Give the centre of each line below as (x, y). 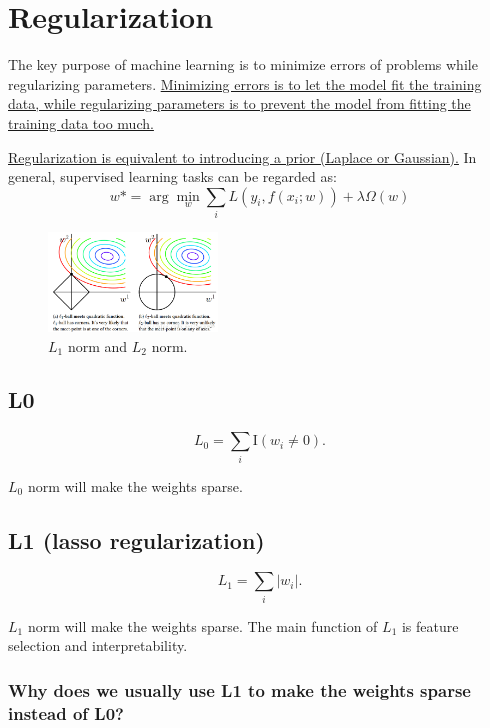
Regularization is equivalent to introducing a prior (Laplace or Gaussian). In (242, 156)
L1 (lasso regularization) (136, 539)
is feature (430, 625)
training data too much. (81, 122)
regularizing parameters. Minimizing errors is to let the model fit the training (245, 83)
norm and (97, 345)
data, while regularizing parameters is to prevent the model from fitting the (239, 103)
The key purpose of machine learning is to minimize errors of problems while (243, 64)
